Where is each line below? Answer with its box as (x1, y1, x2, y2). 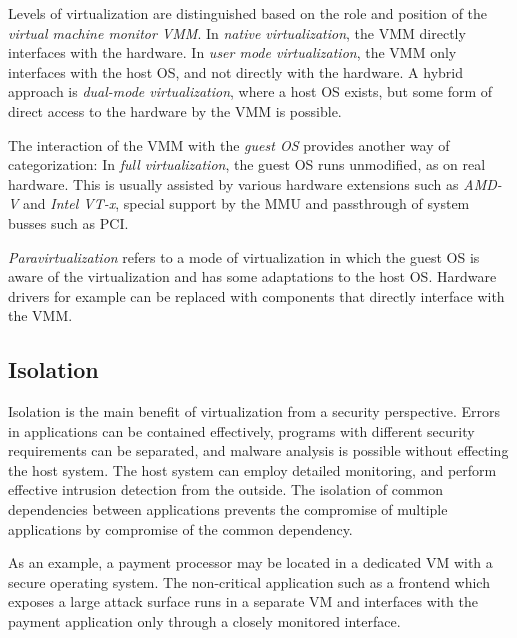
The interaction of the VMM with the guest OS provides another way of (8, 134, 450, 155)
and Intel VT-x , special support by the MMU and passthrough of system (23, 193, 470, 214)
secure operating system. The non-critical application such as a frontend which (8, 571, 490, 592)
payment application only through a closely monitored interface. (8, 611, 401, 632)
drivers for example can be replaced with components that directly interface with (8, 285, 505, 306)
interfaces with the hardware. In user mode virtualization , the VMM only (8, 42, 457, 63)
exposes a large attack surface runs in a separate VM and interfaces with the (8, 591, 479, 612)
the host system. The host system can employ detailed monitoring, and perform (8, 459, 497, 480)
